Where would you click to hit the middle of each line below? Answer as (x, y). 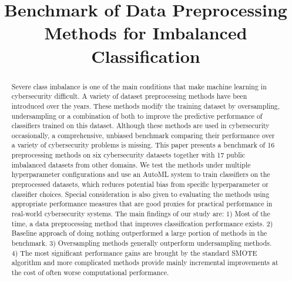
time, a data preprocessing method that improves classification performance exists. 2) (142, 223)
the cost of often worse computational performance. (90, 272)
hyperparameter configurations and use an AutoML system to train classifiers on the (141, 174)
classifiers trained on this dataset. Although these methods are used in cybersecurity (140, 126)
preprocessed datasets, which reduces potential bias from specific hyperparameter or (140, 184)
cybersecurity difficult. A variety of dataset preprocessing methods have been (129, 96)
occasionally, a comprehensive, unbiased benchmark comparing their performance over (143, 135)
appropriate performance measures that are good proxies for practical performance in (142, 204)
